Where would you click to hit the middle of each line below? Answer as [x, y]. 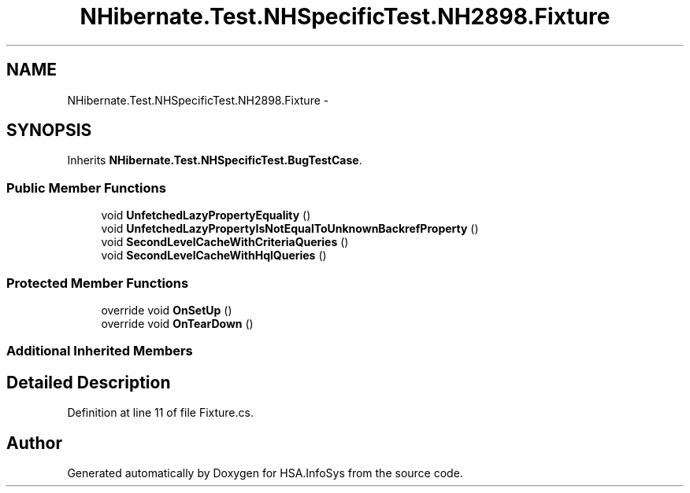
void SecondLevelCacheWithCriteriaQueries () [225, 242]
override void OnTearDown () [177, 323]
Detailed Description [89, 382]
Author [34, 443]
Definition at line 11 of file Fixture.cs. [160, 413]
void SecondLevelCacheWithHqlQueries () [214, 256]
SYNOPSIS [49, 131]
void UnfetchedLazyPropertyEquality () [206, 215]
